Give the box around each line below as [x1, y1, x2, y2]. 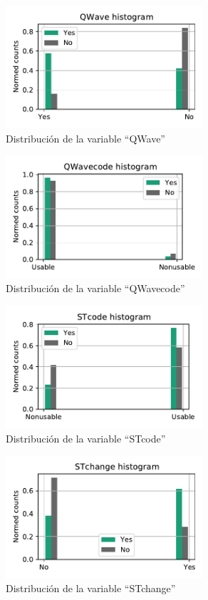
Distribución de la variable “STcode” [6, 430, 166, 445]
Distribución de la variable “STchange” [6, 581, 176, 596]
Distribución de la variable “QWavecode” [6, 281, 185, 296]
